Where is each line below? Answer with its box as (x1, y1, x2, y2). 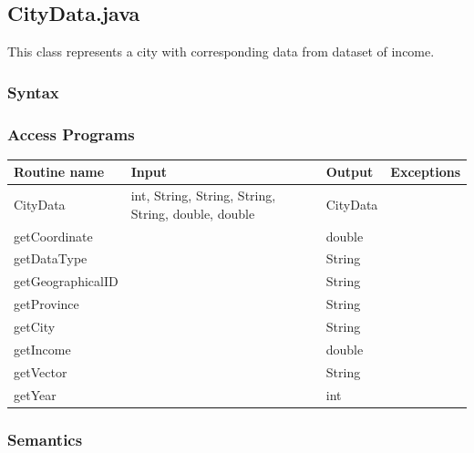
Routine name (14, 162, 105, 181)
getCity (14, 317, 56, 336)
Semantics (7, 427, 83, 450)
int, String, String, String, (130, 186, 276, 205)
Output (325, 162, 374, 181)
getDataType (14, 249, 88, 268)
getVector (14, 362, 67, 381)
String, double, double (130, 203, 255, 222)
